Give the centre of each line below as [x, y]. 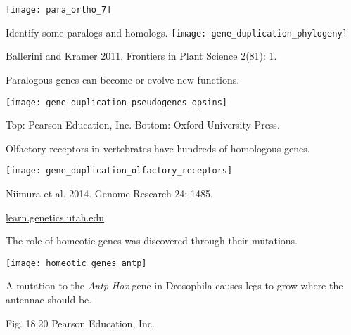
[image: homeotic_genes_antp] [76, 263]
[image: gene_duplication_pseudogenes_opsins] [116, 102]
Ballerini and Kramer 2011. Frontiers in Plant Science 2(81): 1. [141, 56]
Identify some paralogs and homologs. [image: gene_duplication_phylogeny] [177, 32]
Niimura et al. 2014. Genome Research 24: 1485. [109, 193]
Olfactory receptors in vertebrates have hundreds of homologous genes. [158, 148]
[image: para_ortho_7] [59, 10]
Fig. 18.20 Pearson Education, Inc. [80, 323]
